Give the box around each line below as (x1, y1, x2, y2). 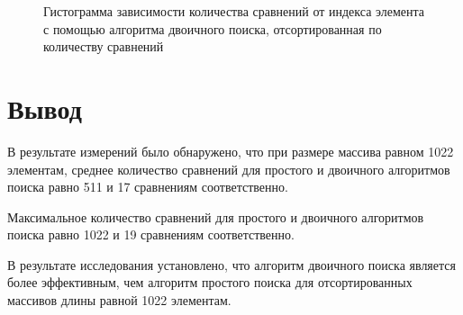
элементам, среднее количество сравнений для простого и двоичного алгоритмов (7, 159, 450, 178)
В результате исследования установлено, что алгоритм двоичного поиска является (7, 255, 456, 274)
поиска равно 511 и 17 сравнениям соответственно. (7, 177, 288, 196)
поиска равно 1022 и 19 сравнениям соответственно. (7, 225, 295, 244)
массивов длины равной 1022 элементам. (7, 291, 231, 310)
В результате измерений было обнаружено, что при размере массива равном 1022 (7, 141, 454, 160)
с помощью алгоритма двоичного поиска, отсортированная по (43, 19, 382, 38)
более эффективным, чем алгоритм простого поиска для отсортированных (7, 273, 413, 292)
